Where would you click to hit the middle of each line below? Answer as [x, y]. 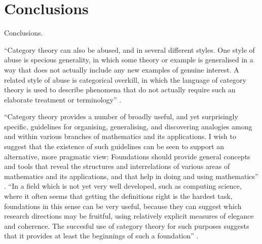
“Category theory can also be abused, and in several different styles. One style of [129, 49]
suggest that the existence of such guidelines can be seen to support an [114, 146]
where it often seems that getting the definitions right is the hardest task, [118, 196]
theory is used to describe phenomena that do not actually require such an [120, 90]
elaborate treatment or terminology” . [63, 99]
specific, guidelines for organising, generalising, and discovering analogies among [128, 126]
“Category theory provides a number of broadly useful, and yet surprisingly [121, 116]
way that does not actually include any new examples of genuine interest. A [122, 69]
